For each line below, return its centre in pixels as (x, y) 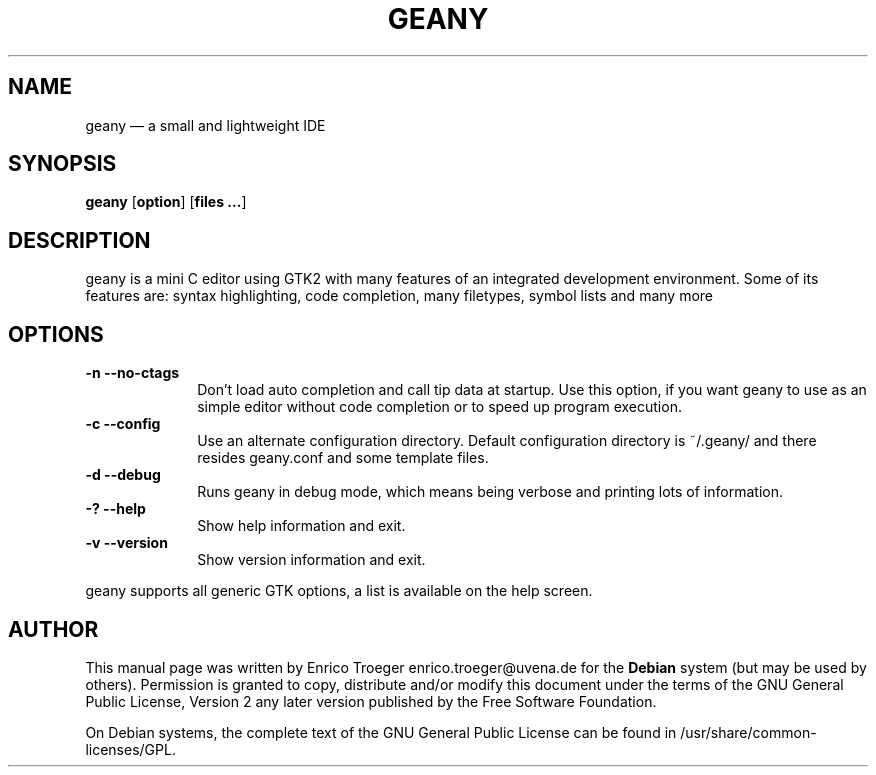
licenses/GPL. (130, 749)
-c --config (123, 424)
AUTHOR (53, 629)
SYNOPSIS (62, 164)
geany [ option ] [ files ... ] (166, 202)
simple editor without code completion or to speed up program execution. (439, 407)
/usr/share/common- (748, 732)
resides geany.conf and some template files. (343, 458)
